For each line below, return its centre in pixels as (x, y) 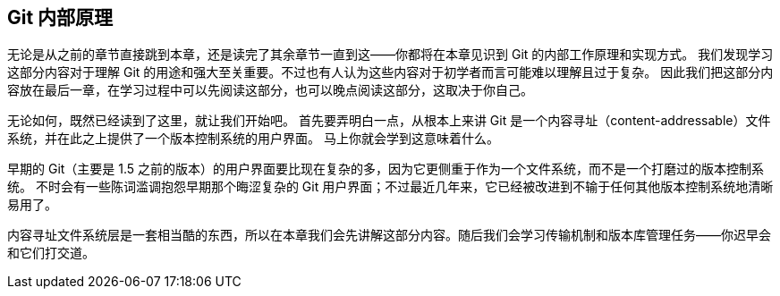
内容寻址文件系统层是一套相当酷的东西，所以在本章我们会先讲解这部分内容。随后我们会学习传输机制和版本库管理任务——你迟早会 (389, 235)
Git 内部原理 (60, 17)
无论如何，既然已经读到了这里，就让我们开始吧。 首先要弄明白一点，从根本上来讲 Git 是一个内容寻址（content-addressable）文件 (389, 121)
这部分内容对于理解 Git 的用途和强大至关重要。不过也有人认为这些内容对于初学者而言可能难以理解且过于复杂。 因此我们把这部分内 (390, 72)
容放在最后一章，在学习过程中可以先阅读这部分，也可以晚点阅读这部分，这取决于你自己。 (270, 90)
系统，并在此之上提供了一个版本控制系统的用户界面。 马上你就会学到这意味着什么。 (253, 139)
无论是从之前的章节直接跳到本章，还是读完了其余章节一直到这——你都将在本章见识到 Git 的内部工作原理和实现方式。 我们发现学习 (390, 55)
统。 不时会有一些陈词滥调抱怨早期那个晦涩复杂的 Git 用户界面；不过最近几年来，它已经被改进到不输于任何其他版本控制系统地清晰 (390, 187)
